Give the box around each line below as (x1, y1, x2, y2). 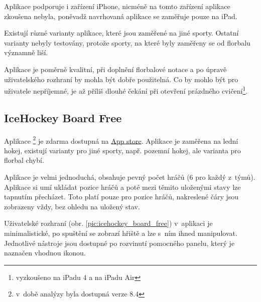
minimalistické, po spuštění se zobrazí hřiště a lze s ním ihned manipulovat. (4, 228, 237, 238)
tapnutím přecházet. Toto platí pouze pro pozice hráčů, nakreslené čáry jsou (4, 191, 239, 202)
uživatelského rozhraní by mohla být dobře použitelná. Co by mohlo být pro (4, 74, 238, 84)
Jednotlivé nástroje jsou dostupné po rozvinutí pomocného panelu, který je (4, 237, 235, 248)
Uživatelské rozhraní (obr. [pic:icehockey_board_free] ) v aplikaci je (4, 218, 213, 228)
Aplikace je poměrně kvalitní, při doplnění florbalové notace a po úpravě (4, 64, 227, 74)
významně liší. (4, 47, 48, 58)
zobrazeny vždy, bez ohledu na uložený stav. (4, 201, 140, 211)
